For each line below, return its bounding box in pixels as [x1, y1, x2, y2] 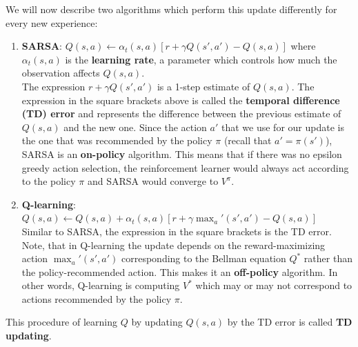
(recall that [223, 133, 272, 148]
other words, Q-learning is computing [21, 278, 180, 293]
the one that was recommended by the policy [21, 133, 212, 148]
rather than [304, 251, 352, 266]
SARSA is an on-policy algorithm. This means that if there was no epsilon [21, 146, 342, 161]
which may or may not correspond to [195, 278, 352, 293]
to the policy [21, 174, 76, 188]
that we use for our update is [221, 119, 344, 134]
